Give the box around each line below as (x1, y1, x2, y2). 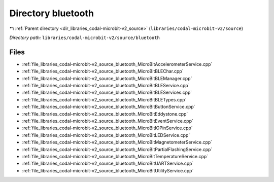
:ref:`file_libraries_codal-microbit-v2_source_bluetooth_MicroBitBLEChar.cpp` (22, 68, 184, 75)
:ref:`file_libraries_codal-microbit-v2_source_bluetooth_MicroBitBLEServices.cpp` (22, 89, 192, 96)
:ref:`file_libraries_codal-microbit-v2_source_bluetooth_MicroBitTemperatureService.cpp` (22, 153, 209, 159)
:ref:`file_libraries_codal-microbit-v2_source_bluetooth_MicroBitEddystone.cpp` (22, 111, 188, 117)
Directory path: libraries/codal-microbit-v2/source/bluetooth (9, 34, 160, 41)
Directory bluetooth (9, 8, 94, 19)
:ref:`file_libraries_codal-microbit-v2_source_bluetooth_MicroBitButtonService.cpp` (22, 104, 195, 110)
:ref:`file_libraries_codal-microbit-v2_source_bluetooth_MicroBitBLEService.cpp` (22, 83, 190, 89)
